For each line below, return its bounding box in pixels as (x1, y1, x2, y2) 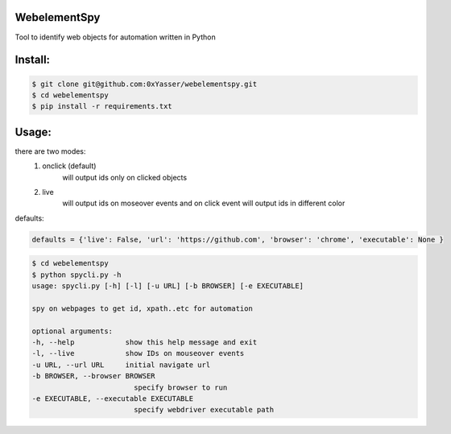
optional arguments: (31, 326, 113, 336)
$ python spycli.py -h (31, 270, 122, 279)
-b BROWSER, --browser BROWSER (31, 371, 156, 381)
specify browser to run (133, 382, 228, 392)
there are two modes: (14, 146, 86, 156)
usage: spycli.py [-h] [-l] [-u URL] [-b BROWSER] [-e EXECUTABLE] (31, 282, 304, 291)
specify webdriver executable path (133, 405, 275, 415)
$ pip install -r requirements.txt (31, 101, 172, 111)
